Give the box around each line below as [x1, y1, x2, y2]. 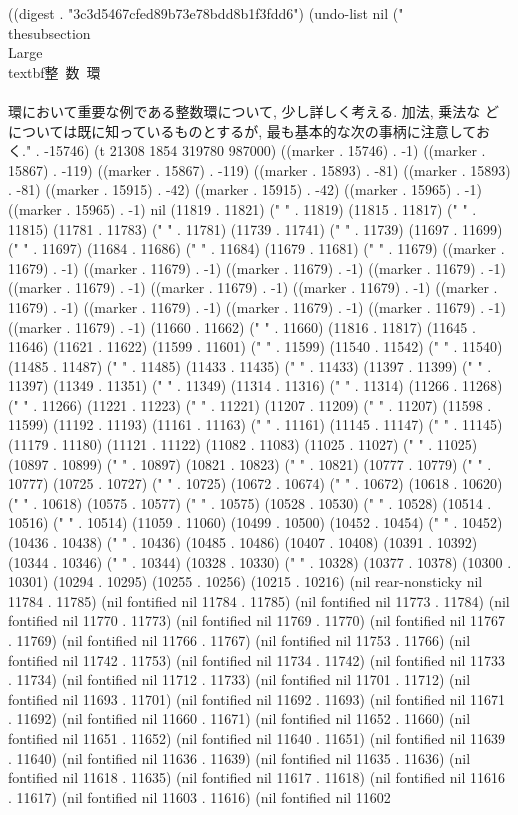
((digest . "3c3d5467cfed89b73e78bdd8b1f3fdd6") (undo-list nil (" [8, 3, 404, 23]
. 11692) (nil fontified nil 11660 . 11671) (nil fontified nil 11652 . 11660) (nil [8, 708, 471, 729]
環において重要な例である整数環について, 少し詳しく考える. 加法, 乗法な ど [8, 100, 499, 121]
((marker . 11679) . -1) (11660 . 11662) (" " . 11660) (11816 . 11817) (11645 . [8, 316, 476, 337]
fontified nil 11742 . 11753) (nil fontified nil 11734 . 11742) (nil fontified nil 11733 [8, 649, 506, 670]
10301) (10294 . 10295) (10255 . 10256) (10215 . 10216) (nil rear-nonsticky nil [8, 571, 483, 592]
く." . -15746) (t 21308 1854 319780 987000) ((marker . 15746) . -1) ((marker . [8, 140, 486, 161]
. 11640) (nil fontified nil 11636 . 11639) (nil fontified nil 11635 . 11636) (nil [8, 747, 471, 768]
